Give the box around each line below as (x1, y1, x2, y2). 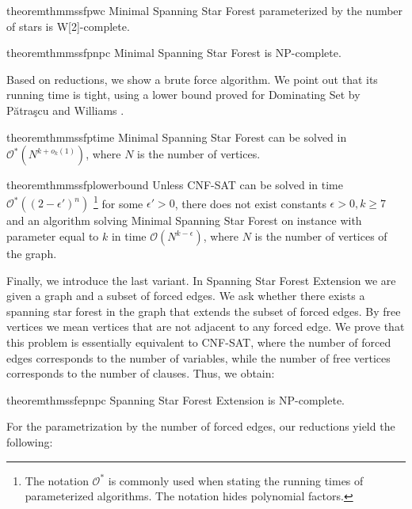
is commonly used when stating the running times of (108, 472, 364, 488)
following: (6, 433, 53, 450)
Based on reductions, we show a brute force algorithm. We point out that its (6, 70, 378, 87)
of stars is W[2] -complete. (6, 17, 130, 34)
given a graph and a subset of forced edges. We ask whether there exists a (6, 287, 365, 304)
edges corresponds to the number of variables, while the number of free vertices (6, 349, 391, 366)
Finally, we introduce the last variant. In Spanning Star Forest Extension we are (6, 272, 396, 288)
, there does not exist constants (174, 195, 326, 211)
